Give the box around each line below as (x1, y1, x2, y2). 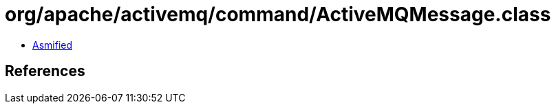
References (5, 62, 85, 80)
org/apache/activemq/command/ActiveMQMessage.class (5, 3, 551, 26)
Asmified (32, 38, 73, 51)
